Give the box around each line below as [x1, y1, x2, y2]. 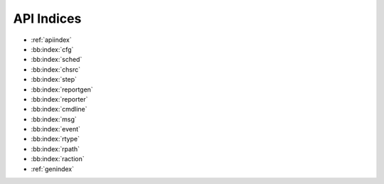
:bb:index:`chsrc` [31, 65, 81, 74]
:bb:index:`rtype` [31, 135, 80, 144]
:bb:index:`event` [31, 125, 81, 134]
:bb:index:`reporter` [31, 94, 88, 103]
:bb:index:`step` [31, 75, 78, 84]
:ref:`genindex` [31, 164, 75, 173]
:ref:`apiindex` [31, 36, 73, 44]
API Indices [13, 11, 82, 26]
